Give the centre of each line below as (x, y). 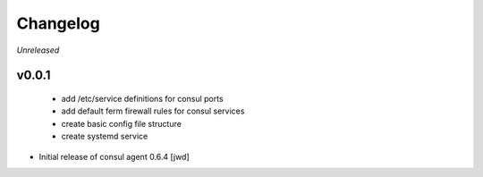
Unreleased (38, 50)
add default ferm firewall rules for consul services (153, 111)
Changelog (58, 23)
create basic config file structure (122, 123)
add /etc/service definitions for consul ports (142, 98)
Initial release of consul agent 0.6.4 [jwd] (114, 156)
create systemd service (105, 136)
